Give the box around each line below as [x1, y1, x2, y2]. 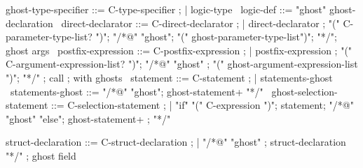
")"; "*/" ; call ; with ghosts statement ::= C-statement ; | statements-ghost [6, 70, 333, 84]
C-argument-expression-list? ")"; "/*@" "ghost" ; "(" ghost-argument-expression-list [6, 56, 358, 71]
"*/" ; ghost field [6, 148, 76, 162]
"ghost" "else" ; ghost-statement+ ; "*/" [6, 111, 171, 125]
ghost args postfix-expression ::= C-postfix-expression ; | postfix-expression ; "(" [6, 43, 352, 57]
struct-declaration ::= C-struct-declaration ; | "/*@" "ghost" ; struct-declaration [6, 135, 346, 149]
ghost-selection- [271, 84, 338, 98]
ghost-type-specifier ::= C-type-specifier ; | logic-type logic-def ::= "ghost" [6, 2, 327, 16]
